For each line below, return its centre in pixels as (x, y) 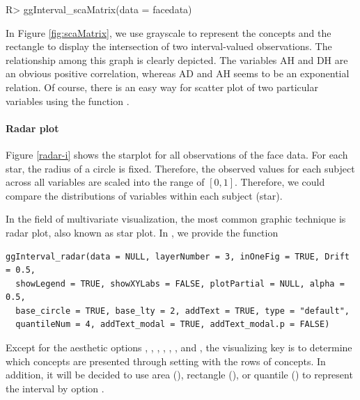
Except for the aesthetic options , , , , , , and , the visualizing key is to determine (179, 347)
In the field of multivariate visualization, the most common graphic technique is (176, 219)
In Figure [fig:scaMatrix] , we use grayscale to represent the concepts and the (169, 32)
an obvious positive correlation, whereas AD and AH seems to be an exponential (178, 73)
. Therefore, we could (280, 182)
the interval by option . (55, 388)
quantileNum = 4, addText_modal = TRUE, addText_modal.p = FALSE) (173, 325)
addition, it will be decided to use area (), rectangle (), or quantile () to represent (179, 375)
